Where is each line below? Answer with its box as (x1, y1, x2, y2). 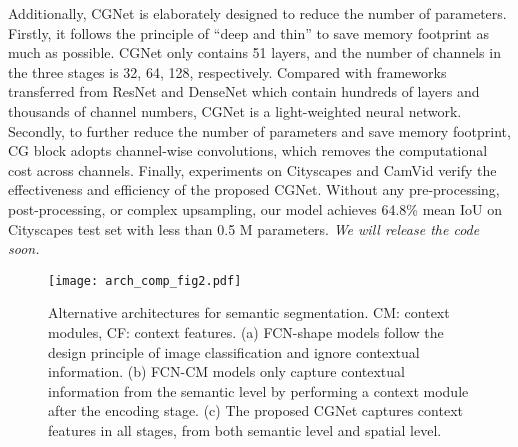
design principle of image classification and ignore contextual (48, 341, 420, 362)
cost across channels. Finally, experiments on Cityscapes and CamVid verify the (8, 159, 497, 180)
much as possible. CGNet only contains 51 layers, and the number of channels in (8, 42, 501, 63)
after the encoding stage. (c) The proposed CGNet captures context (48, 400, 463, 421)
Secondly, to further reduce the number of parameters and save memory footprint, (8, 120, 511, 141)
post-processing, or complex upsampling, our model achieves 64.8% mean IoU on (8, 198, 502, 219)
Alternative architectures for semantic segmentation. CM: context (48, 302, 450, 323)
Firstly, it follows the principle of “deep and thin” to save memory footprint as (8, 22, 489, 43)
